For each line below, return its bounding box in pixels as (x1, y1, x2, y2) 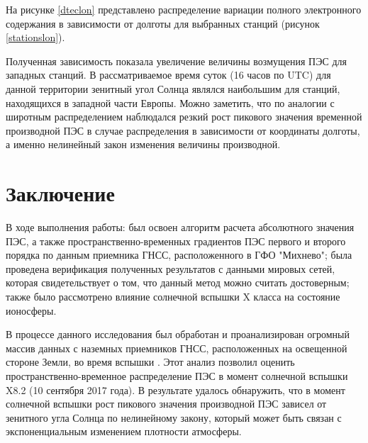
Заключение (6, 179, 115, 208)
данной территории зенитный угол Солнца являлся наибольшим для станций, (6, 81, 340, 96)
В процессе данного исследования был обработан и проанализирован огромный (6, 327, 350, 342)
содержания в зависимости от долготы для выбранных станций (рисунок (6, 16, 320, 30)
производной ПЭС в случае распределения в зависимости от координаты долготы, (6, 123, 360, 138)
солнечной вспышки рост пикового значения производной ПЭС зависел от (6, 396, 327, 411)
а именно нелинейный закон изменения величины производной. (6, 137, 281, 152)
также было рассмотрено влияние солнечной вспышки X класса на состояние (6, 289, 340, 304)
